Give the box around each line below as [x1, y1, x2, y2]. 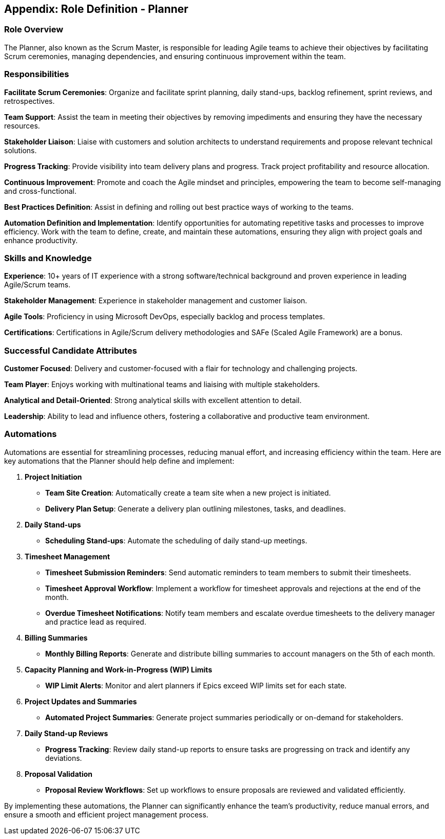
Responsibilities [4, 69, 69, 80]
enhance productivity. [4, 235, 78, 245]
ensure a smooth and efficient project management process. [4, 810, 208, 819]
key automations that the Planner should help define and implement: [4, 456, 235, 465]
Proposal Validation [25, 769, 93, 778]
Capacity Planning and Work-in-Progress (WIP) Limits [25, 665, 212, 674]
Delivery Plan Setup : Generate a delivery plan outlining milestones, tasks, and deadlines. [45, 504, 346, 513]
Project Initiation [25, 472, 82, 481]
